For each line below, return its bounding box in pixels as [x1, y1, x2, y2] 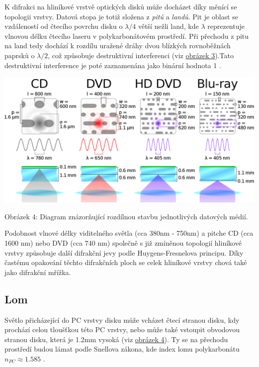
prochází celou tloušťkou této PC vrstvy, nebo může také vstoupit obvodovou [4, 324, 240, 335]
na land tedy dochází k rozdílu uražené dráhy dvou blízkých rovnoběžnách [4, 40, 231, 51]
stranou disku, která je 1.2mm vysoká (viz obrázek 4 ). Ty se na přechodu [4, 334, 228, 344]
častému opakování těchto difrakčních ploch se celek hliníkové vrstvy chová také [4, 257, 247, 268]
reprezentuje [207, 21, 245, 31]
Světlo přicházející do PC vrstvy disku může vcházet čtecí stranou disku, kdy [4, 314, 240, 325]
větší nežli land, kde [138, 21, 199, 31]
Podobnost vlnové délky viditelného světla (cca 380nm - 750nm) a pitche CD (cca [4, 228, 254, 238]
